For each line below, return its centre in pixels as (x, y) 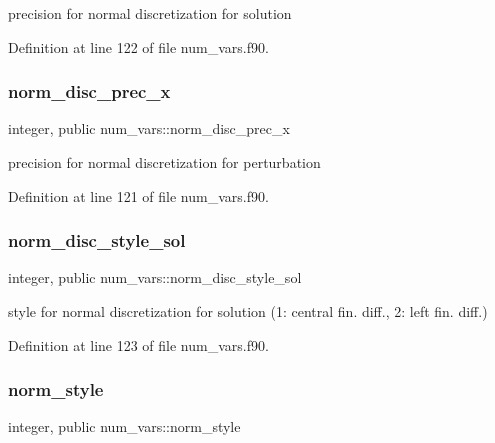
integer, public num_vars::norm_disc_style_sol (155, 277)
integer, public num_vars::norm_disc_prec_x (149, 128)
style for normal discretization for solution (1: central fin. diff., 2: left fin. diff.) (248, 311)
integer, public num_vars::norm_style (124, 426)
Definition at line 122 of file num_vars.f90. (138, 46)
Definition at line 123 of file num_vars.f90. (138, 344)
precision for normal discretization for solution (150, 13)
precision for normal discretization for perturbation (164, 162)
